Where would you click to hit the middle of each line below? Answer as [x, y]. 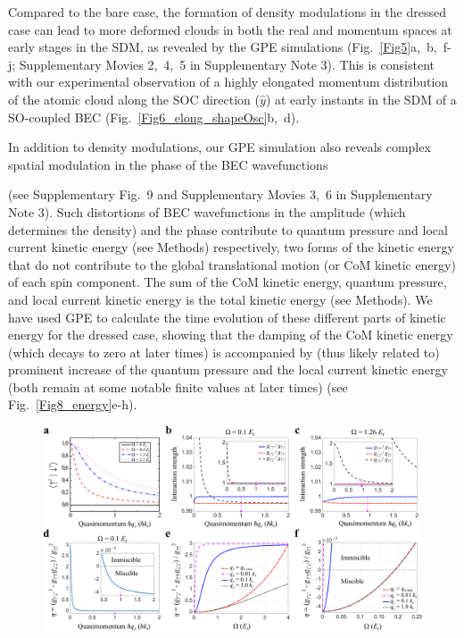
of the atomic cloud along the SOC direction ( [134, 99]
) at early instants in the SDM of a [361, 99]
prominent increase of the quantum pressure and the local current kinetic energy [228, 369]
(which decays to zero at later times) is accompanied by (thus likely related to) [224, 352]
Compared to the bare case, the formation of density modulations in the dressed [227, 12]
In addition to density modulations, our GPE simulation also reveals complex [220, 147]
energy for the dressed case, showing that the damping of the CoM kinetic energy [231, 335]
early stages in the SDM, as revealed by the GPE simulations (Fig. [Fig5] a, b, [223, 47]
